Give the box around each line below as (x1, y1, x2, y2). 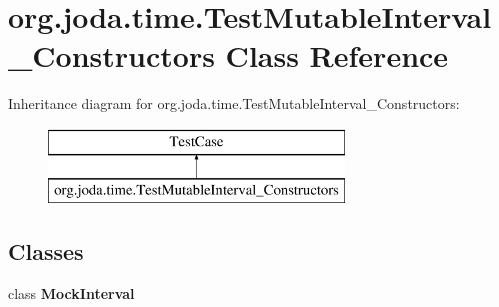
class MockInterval (8, 283, 135, 304)
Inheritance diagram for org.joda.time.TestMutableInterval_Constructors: (8, 93, 460, 114)
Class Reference (225, 35, 449, 76)
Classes (8, 236, 84, 267)
